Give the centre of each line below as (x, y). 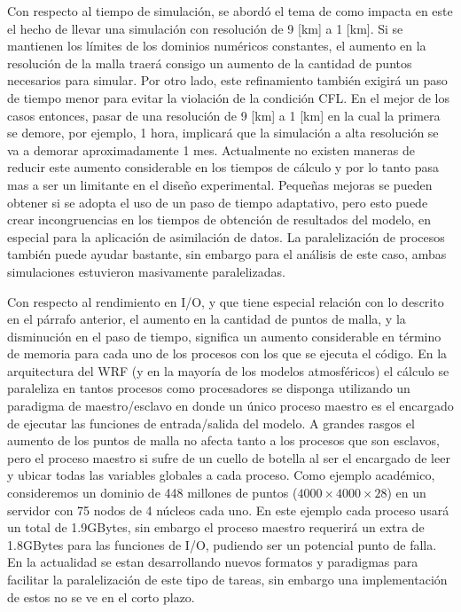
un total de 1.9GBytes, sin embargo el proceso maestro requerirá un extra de (216, 527)
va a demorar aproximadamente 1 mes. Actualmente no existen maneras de (211, 149)
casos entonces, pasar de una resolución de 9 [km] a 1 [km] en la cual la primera (224, 115)
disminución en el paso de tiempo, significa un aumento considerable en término (224, 336)
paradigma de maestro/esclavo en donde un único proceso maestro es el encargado (230, 406)
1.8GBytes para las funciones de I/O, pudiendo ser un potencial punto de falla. (222, 544)
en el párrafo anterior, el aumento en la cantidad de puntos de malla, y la (207, 319)
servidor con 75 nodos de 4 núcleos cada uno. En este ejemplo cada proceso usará (228, 510)
